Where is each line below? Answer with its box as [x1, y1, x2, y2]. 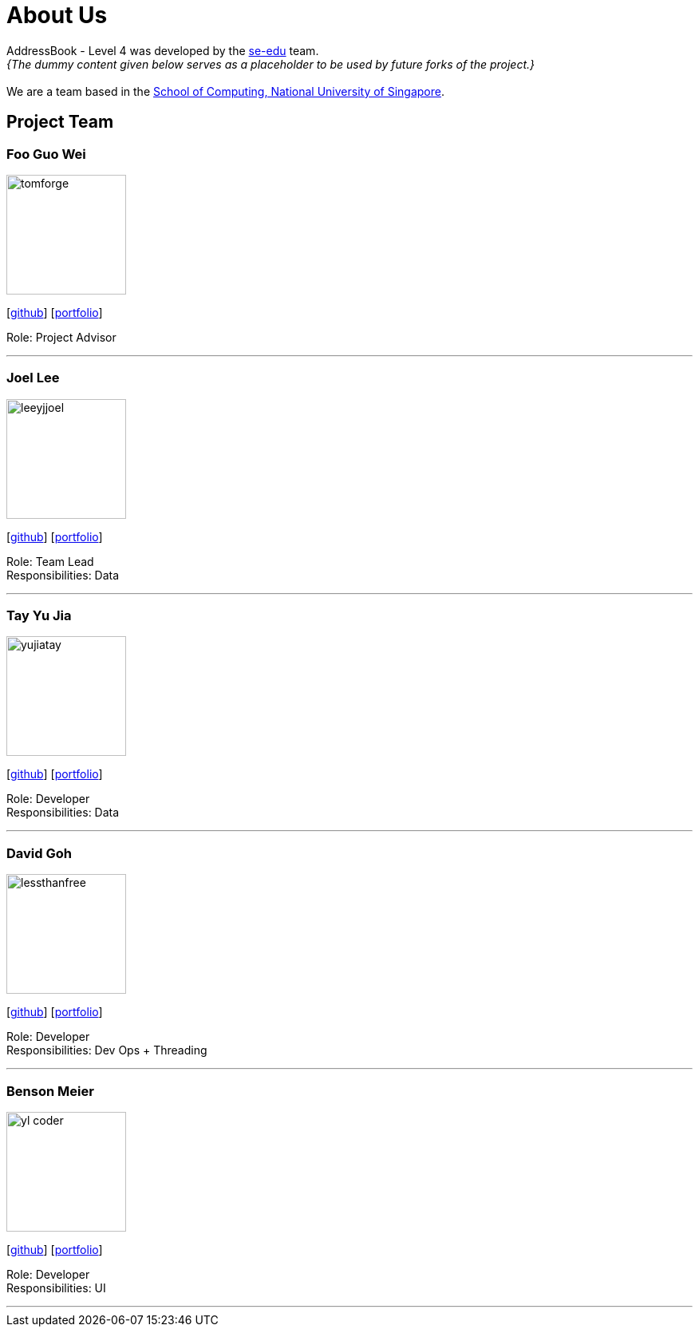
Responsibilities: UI [6, 1280, 106, 1295]
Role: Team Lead [6, 554, 94, 568]
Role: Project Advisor [6, 330, 116, 344]
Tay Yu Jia [6, 607, 72, 624]
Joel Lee [6, 370, 60, 386]
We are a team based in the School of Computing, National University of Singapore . [6, 84, 445, 98]
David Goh [6, 844, 72, 861]
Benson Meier [6, 1082, 94, 1099]
